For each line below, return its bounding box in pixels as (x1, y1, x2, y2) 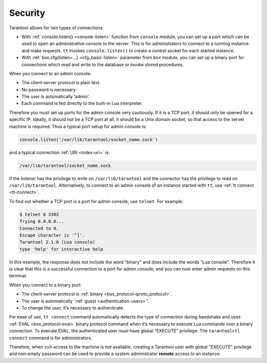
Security (9, 7, 45, 18)
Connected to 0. (19, 225, 59, 231)
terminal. (9, 273, 27, 279)
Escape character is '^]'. (19, 232, 85, 238)
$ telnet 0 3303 (19, 211, 59, 217)
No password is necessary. (21, 87, 77, 93)
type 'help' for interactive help (19, 246, 103, 252)
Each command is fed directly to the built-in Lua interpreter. (21, 101, 143, 106)
